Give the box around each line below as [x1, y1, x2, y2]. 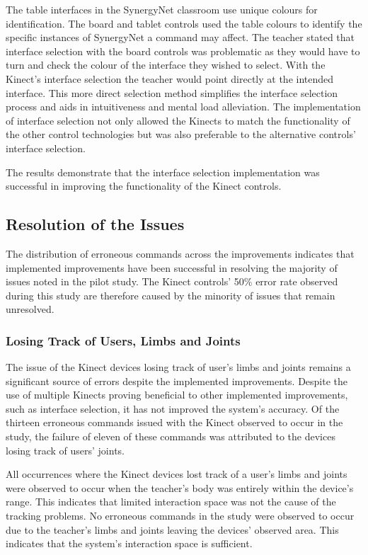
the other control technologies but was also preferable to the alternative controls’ [6, 127, 356, 142]
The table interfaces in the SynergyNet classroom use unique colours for [6, 2, 318, 16]
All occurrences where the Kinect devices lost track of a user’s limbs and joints [6, 467, 347, 481]
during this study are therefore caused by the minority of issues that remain [6, 287, 335, 302]
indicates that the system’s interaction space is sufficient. [6, 536, 253, 551]
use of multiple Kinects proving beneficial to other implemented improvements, [6, 387, 348, 402]
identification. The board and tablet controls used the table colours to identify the [6, 16, 362, 30]
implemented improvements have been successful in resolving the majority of [6, 260, 338, 275]
